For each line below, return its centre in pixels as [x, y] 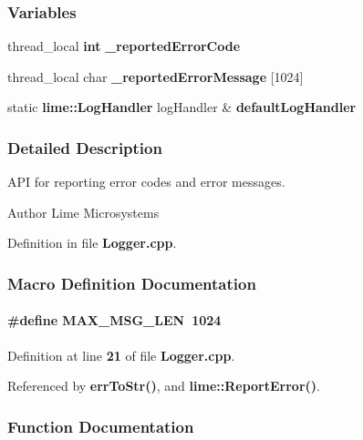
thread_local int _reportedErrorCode [124, 46]
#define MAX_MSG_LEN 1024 [114, 320]
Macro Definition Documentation [132, 283]
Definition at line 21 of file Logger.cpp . [121, 355]
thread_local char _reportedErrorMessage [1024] [156, 76]
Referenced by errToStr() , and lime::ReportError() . [164, 386]
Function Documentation [101, 426]
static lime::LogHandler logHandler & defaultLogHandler [182, 107]
